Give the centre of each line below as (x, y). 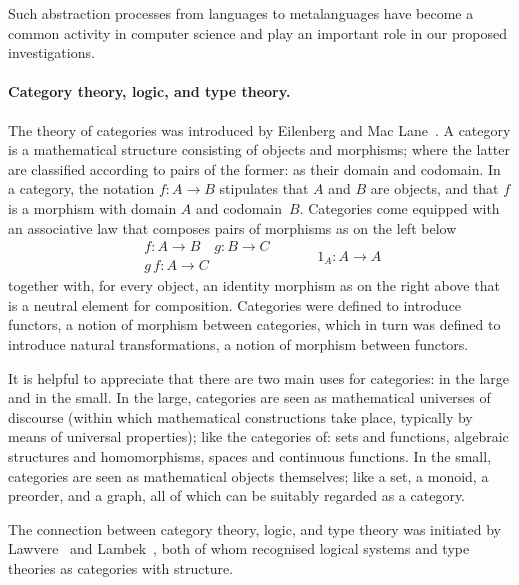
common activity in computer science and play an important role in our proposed (257, 32)
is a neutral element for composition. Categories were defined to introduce (235, 304)
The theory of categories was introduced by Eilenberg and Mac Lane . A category (259, 129)
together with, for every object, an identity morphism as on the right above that (254, 285)
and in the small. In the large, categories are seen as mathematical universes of (249, 397)
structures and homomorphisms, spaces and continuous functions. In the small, (250, 455)
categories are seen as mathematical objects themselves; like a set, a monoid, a (248, 475)
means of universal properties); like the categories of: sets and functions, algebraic (258, 436)
